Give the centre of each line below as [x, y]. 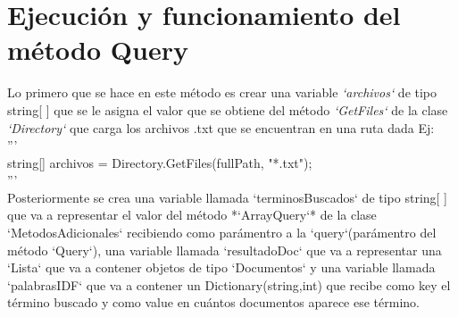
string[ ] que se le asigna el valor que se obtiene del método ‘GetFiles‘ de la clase [228, 109]
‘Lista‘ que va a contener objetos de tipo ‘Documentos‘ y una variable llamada [221, 267]
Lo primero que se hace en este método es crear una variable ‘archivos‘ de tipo [222, 92]
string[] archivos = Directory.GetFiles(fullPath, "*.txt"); [160, 162]
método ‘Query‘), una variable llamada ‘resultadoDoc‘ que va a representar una [225, 250]
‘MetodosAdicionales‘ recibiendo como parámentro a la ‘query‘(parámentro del [222, 233]
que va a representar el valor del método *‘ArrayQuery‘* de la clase [192, 215]
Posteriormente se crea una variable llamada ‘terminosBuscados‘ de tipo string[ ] [228, 197]
